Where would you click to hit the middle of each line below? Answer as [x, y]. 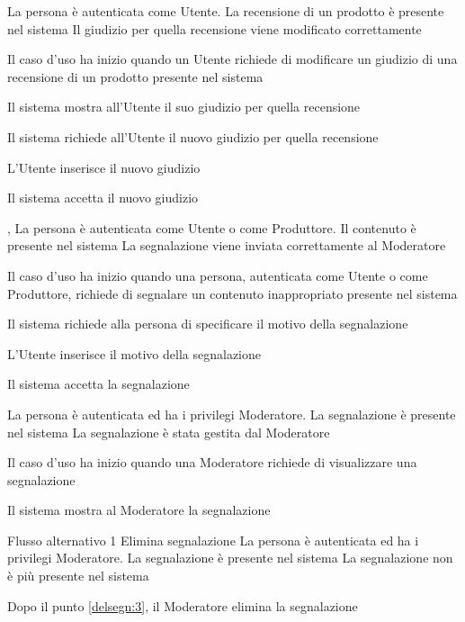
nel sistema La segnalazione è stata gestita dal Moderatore [169, 432]
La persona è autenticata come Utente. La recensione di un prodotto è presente [226, 11]
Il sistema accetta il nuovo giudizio [103, 198]
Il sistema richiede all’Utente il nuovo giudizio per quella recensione [193, 136]
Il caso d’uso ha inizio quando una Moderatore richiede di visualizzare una [212, 462]
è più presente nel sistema [78, 576]
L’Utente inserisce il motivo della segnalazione [134, 353]
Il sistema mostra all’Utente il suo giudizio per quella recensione [184, 107]
